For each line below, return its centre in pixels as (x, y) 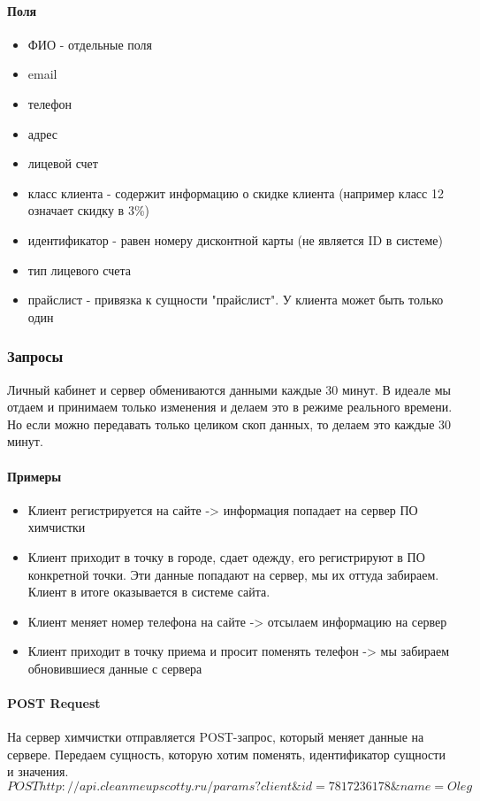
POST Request (54, 703)
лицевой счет (63, 163)
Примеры (34, 476)
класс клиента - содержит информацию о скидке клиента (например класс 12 (236, 193)
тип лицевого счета (80, 270)
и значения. (38, 771)
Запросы (35, 356)
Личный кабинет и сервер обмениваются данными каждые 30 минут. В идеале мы (229, 389)
